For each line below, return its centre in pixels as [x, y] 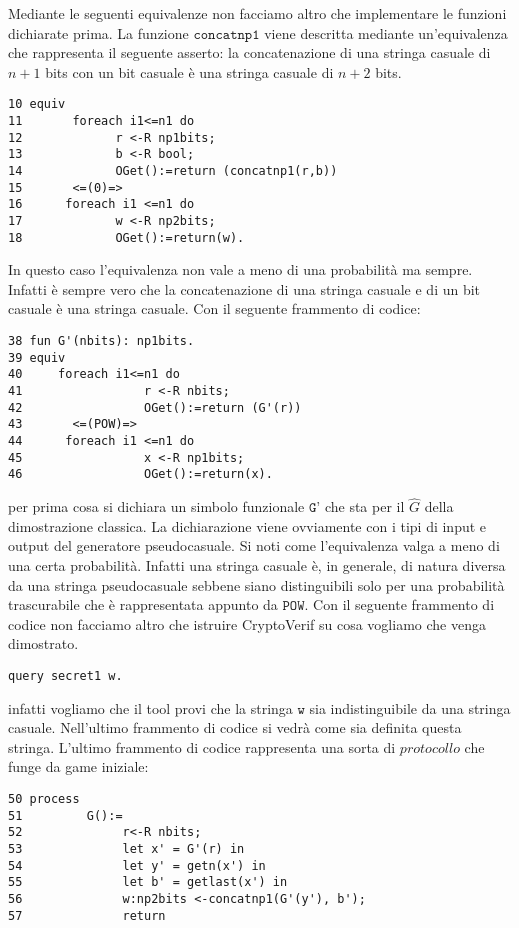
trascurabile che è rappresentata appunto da [143, 604]
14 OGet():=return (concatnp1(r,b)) [173, 171]
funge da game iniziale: [78, 766]
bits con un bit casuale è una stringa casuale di [189, 71]
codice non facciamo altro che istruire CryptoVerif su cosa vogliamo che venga [247, 623]
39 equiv [37, 357]
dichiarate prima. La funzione [98, 32]
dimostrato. [43, 643]
